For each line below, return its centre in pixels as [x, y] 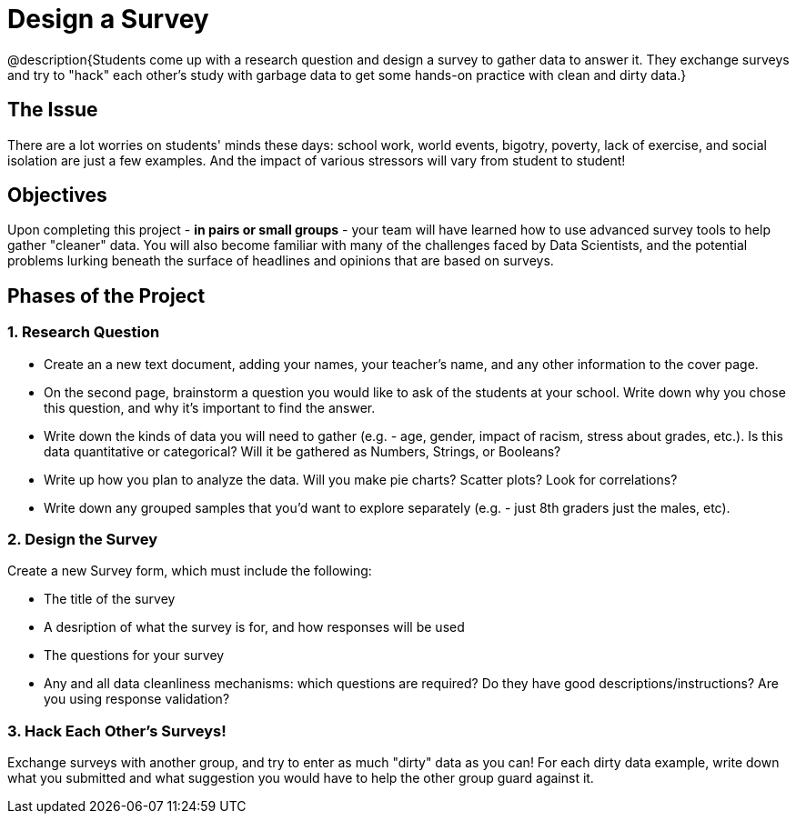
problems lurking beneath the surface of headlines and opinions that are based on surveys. [281, 261]
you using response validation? [137, 699]
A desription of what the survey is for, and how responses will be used [254, 627]
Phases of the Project [106, 295]
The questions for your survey [134, 656]
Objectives [57, 195]
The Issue [53, 110]
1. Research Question [84, 332]
